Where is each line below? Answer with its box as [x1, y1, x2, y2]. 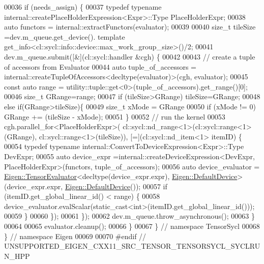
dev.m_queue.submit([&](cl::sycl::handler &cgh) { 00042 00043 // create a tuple [4, 51, 255, 62]
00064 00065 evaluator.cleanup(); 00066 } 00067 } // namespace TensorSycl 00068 [4, 221, 260, 231]
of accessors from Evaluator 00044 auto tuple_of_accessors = [4, 61, 197, 72]
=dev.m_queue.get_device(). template [4, 31, 125, 42]
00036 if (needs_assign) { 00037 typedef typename [4, 2, 162, 12]
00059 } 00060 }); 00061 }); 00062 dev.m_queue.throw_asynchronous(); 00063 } [4, 211, 255, 221]
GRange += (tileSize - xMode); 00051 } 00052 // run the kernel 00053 [4, 111, 225, 122]
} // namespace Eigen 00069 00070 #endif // [4, 230, 146, 241]
